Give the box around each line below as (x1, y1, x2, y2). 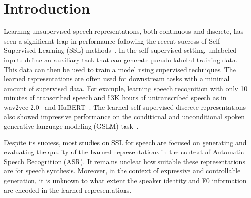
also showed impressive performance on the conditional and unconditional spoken (4, 111, 245, 122)
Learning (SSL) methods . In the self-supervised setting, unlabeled (38, 45, 237, 55)
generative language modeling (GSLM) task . (4, 121, 139, 131)
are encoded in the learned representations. (4, 184, 132, 195)
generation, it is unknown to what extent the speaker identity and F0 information (4, 175, 247, 185)
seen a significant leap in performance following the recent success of (4, 35, 207, 46)
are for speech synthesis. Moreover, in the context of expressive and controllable (4, 166, 241, 176)
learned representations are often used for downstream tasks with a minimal (4, 74, 230, 84)
